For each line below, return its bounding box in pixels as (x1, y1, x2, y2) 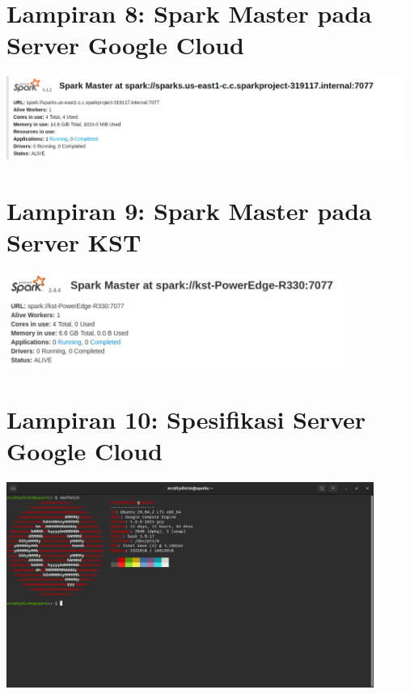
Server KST (6, 225, 142, 258)
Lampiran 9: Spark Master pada (6, 193, 372, 226)
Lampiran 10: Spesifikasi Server (6, 402, 366, 435)
